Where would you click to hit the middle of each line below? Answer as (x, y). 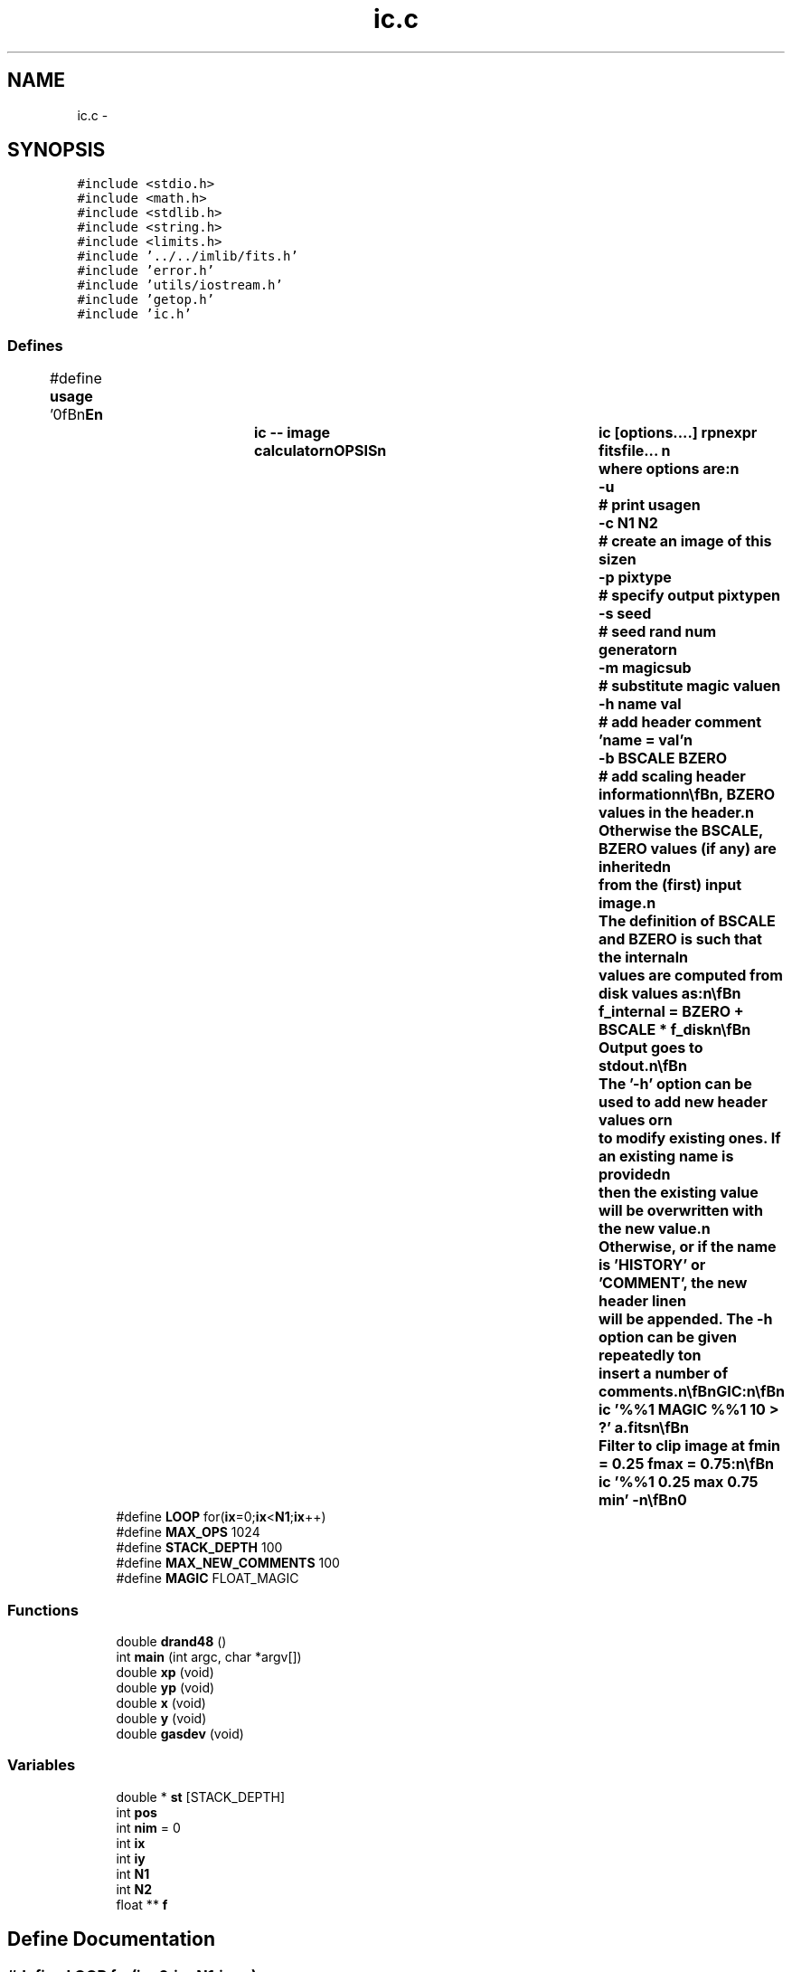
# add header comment (680, 722)
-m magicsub (645, 668)
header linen (643, 1301)
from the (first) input (670, 885)
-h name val (640, 704)
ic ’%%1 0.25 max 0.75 (679, 1482)
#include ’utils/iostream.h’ (180, 285)
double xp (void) (165, 1672)
